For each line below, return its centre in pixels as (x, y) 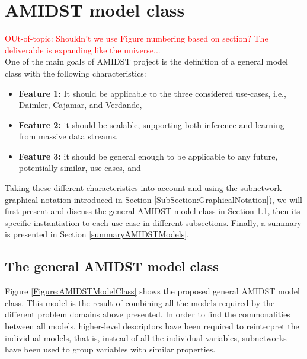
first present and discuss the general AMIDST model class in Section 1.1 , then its (153, 211)
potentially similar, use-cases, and (80, 168)
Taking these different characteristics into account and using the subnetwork (143, 188)
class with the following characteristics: (76, 73)
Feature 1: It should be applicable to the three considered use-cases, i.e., (152, 93)
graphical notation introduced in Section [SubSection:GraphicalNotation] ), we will (153, 199)
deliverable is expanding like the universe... (83, 50)
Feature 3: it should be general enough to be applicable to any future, (148, 156)
